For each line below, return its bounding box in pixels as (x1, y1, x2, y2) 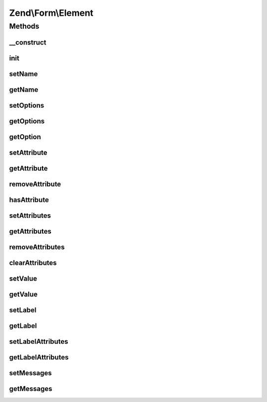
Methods (9, 22, 40, 31)
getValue (9, 290, 38, 298)
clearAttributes (9, 258, 57, 267)
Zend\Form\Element (9, 7, 93, 18)
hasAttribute (9, 196, 49, 204)
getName (9, 85, 39, 94)
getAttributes (9, 227, 52, 236)
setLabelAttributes (9, 337, 69, 346)
